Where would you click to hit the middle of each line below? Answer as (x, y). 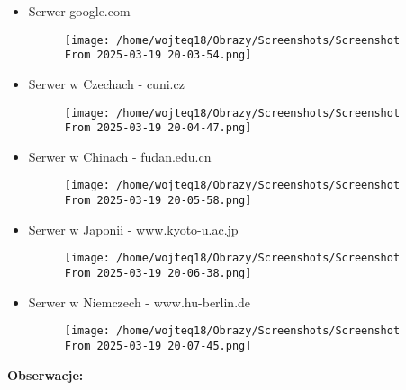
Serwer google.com (79, 11)
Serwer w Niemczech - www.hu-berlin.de (140, 301)
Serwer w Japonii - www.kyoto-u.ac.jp (133, 229)
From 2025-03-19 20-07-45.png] (158, 346)
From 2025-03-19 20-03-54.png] (158, 55)
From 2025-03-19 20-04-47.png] (158, 128)
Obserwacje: (45, 374)
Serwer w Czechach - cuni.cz (106, 83)
